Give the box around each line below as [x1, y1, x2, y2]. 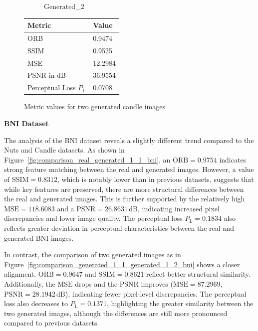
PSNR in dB [27, 70, 66, 80]
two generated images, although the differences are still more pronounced [4, 308, 228, 318]
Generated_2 [44, 1, 84, 11]
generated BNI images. [4, 232, 74, 243]
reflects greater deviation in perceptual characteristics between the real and [4, 222, 234, 233]
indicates [219, 154, 247, 165]
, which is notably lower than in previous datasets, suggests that [57, 173, 254, 184]
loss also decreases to [4, 298, 68, 309]
